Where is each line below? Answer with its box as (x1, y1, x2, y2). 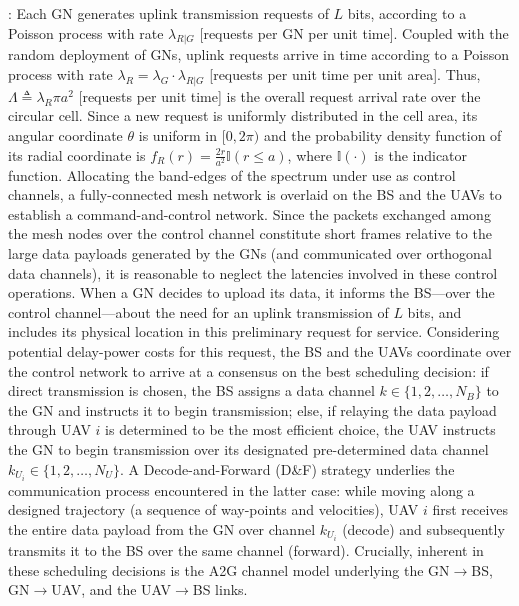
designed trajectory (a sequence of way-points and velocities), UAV (8, 499, 419, 520)
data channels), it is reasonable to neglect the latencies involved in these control (8, 262, 498, 283)
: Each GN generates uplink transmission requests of (8, 3, 329, 23)
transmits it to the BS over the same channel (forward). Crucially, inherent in (8, 539, 484, 560)
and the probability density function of (263, 124, 502, 145)
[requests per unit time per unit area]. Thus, (209, 63, 481, 84)
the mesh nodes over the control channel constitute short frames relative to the (8, 223, 492, 244)
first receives (432, 499, 509, 520)
